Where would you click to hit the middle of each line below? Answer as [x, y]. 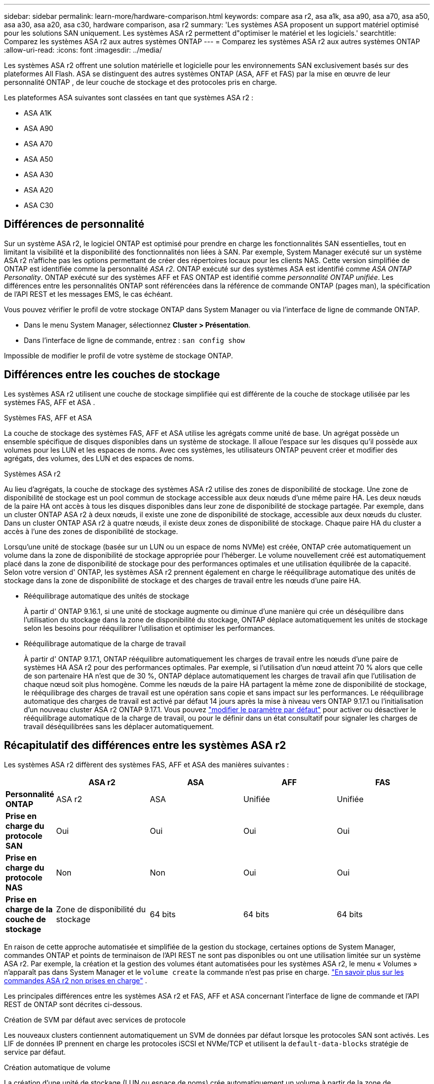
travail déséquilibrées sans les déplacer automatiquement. [119, 726]
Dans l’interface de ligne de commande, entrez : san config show [135, 340]
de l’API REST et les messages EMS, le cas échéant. [88, 294]
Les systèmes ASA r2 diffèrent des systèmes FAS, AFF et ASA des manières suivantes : [147, 764]
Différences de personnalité [74, 224]
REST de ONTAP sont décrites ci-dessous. [73, 1004]
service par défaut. [35, 1052]
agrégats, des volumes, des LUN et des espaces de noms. [99, 458]
